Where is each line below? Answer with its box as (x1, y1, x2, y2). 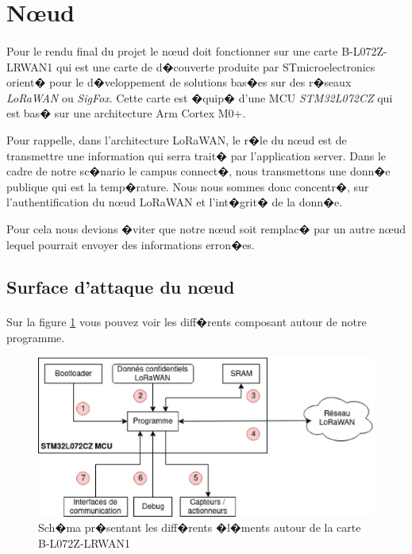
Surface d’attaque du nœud (6, 275, 235, 299)
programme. (6, 329, 65, 346)
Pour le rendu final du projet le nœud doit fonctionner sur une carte (6, 42, 338, 59)
